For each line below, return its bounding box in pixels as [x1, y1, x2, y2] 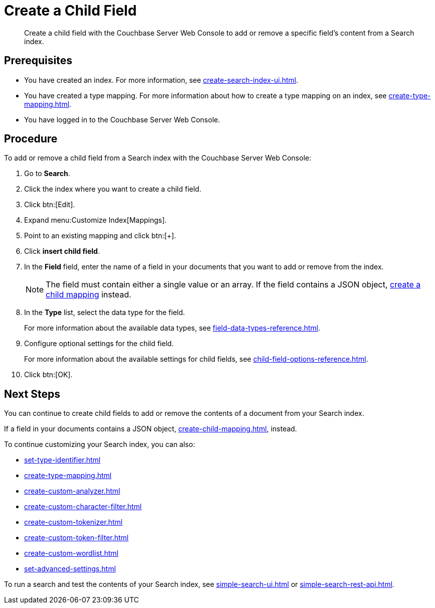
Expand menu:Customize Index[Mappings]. [24, 216, 167, 225]
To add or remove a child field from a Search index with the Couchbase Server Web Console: [4, 154, 312, 163]
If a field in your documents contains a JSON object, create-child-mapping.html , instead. [4, 424, 297, 433]
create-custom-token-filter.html [24, 533, 129, 542]
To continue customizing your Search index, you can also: [4, 440, 195, 449]
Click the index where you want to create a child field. [24, 185, 202, 194]
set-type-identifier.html [24, 455, 101, 465]
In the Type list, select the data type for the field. [24, 308, 185, 317]
